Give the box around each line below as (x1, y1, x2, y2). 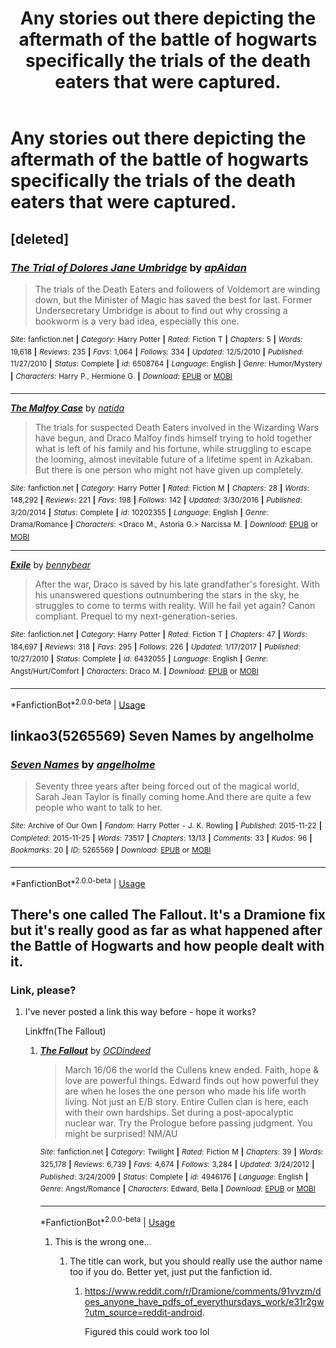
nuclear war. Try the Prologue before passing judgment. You (64, 1117, 313, 1129)
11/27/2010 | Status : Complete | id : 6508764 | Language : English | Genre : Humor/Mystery (10, 359, 323, 369)
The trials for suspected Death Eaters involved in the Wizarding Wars (34, 421, 319, 433)
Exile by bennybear (10, 559, 92, 571)
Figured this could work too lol (84, 1325, 210, 1337)
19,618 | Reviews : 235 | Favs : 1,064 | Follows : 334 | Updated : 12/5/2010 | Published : (10, 347, 305, 357)
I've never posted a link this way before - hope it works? (24, 1006, 257, 1018)
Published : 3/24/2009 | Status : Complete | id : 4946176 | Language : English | (39, 1172, 309, 1182)
